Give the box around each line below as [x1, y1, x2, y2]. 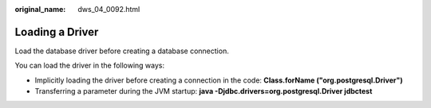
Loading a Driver [14, 25, 99, 39]
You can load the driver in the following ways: [14, 60, 165, 71]
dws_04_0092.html [77, 5, 140, 13]
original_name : [14, 5, 66, 13]
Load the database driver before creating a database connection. [14, 46, 229, 56]
